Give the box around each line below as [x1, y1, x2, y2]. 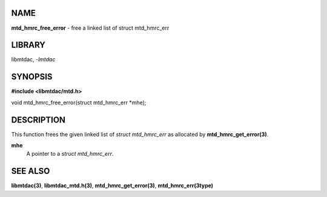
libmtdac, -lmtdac [11, 56, 56, 63]
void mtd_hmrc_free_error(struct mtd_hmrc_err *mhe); [11, 99, 147, 106]
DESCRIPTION [11, 115, 66, 125]
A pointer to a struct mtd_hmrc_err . [26, 150, 114, 158]
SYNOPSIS [11, 72, 53, 82]
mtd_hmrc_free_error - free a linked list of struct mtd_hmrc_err [11, 24, 170, 32]
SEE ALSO [11, 166, 50, 176]
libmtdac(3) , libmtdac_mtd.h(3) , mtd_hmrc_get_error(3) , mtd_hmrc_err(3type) [11, 182, 214, 189]
